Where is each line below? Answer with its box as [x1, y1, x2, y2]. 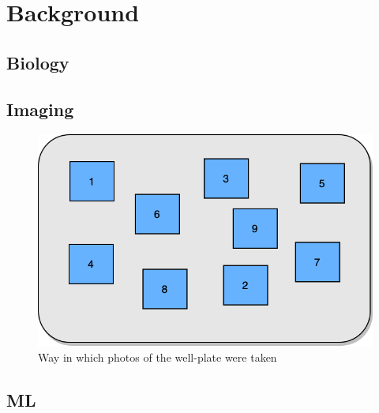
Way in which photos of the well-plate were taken [38, 349, 277, 366]
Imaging [6, 96, 74, 121]
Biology [6, 50, 69, 74]
